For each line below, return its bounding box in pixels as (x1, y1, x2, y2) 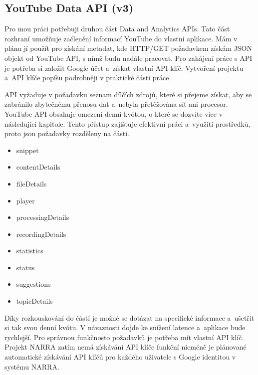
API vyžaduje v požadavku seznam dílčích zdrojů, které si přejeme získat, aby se (4, 89, 252, 99)
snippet (16, 145, 39, 155)
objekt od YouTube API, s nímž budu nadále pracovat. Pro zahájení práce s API (4, 52, 253, 63)
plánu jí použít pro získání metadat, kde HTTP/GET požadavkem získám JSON (4, 43, 252, 53)
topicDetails (16, 296, 53, 306)
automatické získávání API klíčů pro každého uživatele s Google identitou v (4, 352, 236, 362)
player (16, 195, 35, 205)
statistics (16, 245, 43, 256)
